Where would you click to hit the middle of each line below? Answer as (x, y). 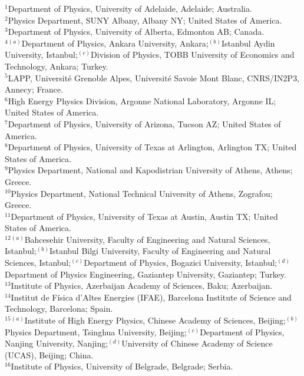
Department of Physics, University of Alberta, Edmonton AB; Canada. (136, 32)
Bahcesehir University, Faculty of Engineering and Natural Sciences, (147, 239)
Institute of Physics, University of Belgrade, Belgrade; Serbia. (122, 366)
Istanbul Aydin (248, 43)
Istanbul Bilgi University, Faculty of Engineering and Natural (160, 251)
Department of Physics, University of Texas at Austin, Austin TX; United (144, 216)
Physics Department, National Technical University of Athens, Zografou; (142, 193)
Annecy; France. (34, 89)
